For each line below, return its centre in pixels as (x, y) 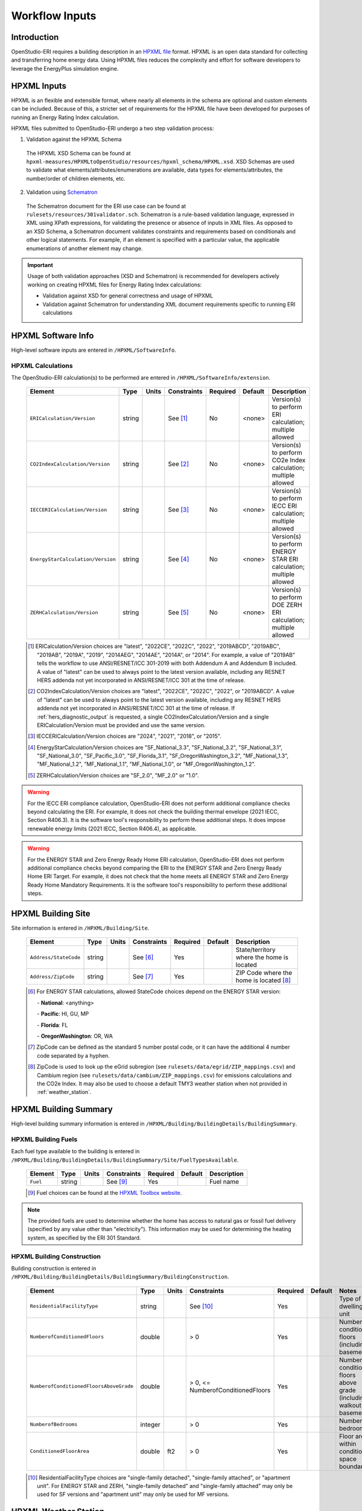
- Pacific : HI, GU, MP (63, 1014)
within (348, 1443)
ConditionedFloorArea (60, 1451)
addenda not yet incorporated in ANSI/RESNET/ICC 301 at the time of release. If (136, 708)
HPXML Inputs (39, 86)
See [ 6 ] (143, 957)
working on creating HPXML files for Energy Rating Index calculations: (115, 285)
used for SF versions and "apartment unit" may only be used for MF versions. (133, 1494)
